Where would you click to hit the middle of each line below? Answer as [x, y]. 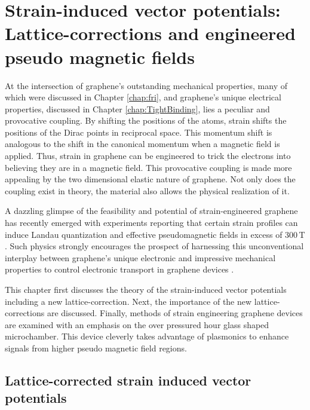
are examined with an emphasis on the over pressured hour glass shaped [137, 324]
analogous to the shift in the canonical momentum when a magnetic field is [142, 144]
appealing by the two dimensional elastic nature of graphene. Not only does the [150, 179]
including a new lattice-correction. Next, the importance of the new [128, 301]
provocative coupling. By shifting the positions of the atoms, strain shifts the [146, 120]
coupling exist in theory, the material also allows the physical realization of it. [147, 190]
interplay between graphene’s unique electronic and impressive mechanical [140, 257]
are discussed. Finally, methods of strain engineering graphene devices [175, 313]
